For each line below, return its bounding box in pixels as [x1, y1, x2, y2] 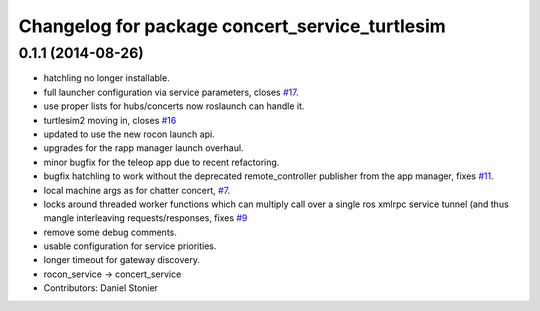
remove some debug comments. [43, 226, 177, 238]
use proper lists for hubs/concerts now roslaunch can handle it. [43, 100, 305, 112]
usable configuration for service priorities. [43, 240, 217, 252]
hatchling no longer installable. [43, 72, 170, 84]
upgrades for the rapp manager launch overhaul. [43, 142, 244, 154]
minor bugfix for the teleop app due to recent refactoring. [43, 156, 280, 168]
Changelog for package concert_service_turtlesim [18, 15, 447, 37]
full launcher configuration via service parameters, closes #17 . [43, 86, 299, 98]
